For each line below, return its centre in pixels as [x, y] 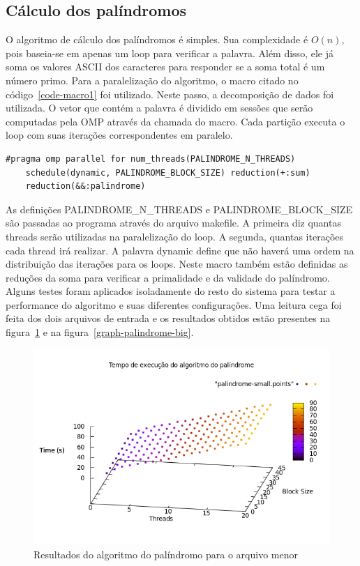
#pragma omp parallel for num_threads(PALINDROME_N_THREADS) [151, 159]
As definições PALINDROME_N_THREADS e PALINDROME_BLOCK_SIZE [179, 209]
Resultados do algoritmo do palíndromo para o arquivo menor [166, 554]
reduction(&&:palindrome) [85, 186]
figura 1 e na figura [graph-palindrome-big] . [100, 332]
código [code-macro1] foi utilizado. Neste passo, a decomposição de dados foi [170, 94]
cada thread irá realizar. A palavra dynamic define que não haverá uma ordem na [180, 250]
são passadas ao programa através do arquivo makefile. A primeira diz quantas [173, 223]
